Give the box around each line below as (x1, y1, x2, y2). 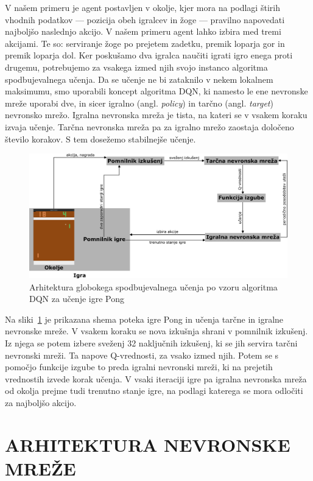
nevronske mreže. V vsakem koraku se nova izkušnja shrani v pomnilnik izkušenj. (5, 325, 308, 337)
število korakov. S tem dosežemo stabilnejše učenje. (5, 132, 196, 145)
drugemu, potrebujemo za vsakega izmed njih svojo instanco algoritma (5, 60, 268, 73)
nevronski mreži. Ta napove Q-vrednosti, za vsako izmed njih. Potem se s (5, 348, 279, 361)
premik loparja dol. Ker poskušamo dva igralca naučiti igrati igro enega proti (5, 49, 293, 61)
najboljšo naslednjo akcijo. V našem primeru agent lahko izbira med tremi (5, 25, 281, 38)
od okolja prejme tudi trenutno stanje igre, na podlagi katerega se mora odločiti (5, 384, 303, 397)
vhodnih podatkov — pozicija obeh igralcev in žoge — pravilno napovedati (5, 13, 285, 26)
